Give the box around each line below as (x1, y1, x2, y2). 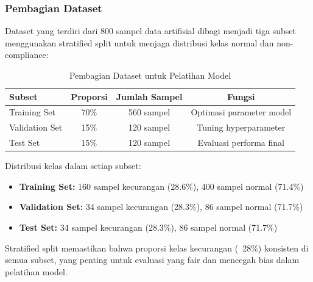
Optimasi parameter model (191, 106, 292, 118)
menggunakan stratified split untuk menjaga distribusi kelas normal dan (5, 36, 274, 49)
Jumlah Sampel (116, 90, 183, 103)
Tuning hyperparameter (197, 121, 286, 134)
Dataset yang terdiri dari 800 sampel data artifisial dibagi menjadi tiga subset (5, 24, 296, 37)
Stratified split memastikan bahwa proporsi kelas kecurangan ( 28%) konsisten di (5, 241, 309, 254)
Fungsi (227, 90, 255, 103)
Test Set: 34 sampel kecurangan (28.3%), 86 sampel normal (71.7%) (19, 221, 278, 233)
